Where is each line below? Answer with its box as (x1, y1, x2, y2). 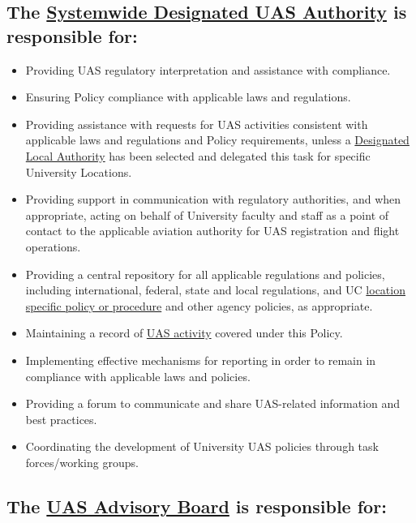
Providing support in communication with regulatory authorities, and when (25, 191, 401, 208)
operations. (25, 238, 81, 255)
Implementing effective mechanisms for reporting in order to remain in (25, 351, 376, 368)
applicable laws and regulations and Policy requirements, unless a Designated (25, 131, 410, 148)
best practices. (25, 410, 97, 427)
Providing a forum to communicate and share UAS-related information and (25, 395, 401, 412)
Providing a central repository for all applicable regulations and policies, (25, 265, 385, 282)
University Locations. (25, 163, 132, 180)
